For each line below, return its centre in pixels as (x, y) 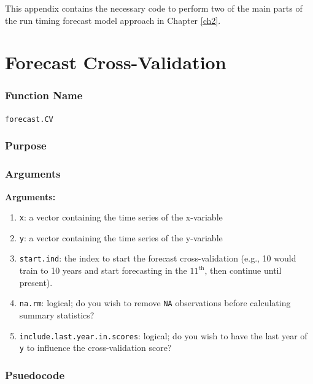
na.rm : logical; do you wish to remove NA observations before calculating (155, 303)
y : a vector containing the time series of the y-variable (121, 237)
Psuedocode (35, 375)
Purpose (26, 145)
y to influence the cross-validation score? (95, 348)
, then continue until (243, 270)
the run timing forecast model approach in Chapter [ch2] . (113, 20)
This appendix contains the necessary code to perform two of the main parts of (154, 8)
